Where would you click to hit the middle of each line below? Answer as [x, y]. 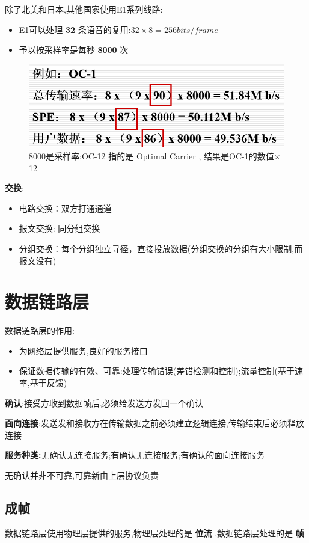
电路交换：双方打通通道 [65, 208]
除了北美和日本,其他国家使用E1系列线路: [84, 9]
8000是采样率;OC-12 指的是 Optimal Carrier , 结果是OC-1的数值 [151, 155]
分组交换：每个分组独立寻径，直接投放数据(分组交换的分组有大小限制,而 [161, 248]
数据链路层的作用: [40, 330]
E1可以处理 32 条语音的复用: [75, 29]
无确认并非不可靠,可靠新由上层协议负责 [82, 475]
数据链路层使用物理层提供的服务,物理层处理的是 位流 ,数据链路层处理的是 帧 [154, 532]
